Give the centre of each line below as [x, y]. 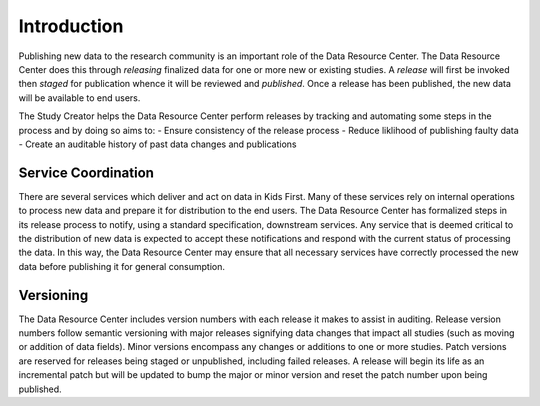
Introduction [71, 26]
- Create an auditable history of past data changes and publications [157, 144]
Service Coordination [86, 172]
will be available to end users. [79, 97]
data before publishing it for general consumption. [121, 266]
